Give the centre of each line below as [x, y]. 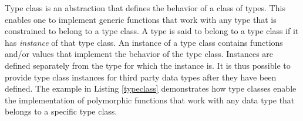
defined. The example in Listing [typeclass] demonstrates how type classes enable [151, 88]
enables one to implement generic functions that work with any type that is [141, 19]
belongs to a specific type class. [61, 111]
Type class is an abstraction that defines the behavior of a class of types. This [145, 8]
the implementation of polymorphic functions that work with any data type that [150, 100]
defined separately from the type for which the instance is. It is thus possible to [148, 65]
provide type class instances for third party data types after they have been [141, 77]
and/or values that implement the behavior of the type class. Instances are [139, 54]
